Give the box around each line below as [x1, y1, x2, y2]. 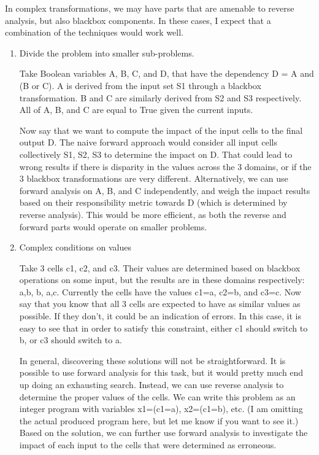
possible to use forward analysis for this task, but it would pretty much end [19, 366, 304, 379]
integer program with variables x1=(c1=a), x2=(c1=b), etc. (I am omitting [19, 402, 303, 415]
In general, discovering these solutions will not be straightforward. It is [19, 354, 286, 367]
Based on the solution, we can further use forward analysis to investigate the [19, 426, 308, 439]
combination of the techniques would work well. [5, 26, 184, 39]
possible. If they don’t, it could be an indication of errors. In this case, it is [19, 309, 301, 322]
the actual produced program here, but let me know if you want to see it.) [19, 414, 299, 427]
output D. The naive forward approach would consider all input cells [19, 136, 277, 149]
